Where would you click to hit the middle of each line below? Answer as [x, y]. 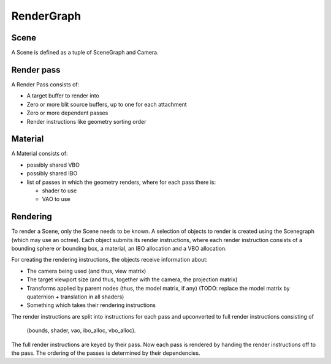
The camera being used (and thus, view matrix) [86, 271]
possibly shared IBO [52, 173]
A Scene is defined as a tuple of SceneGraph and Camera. [85, 53]
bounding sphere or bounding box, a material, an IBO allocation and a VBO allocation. [119, 249]
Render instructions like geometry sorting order [86, 121]
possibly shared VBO [53, 165]
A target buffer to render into [63, 96]
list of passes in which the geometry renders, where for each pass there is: [121, 182]
